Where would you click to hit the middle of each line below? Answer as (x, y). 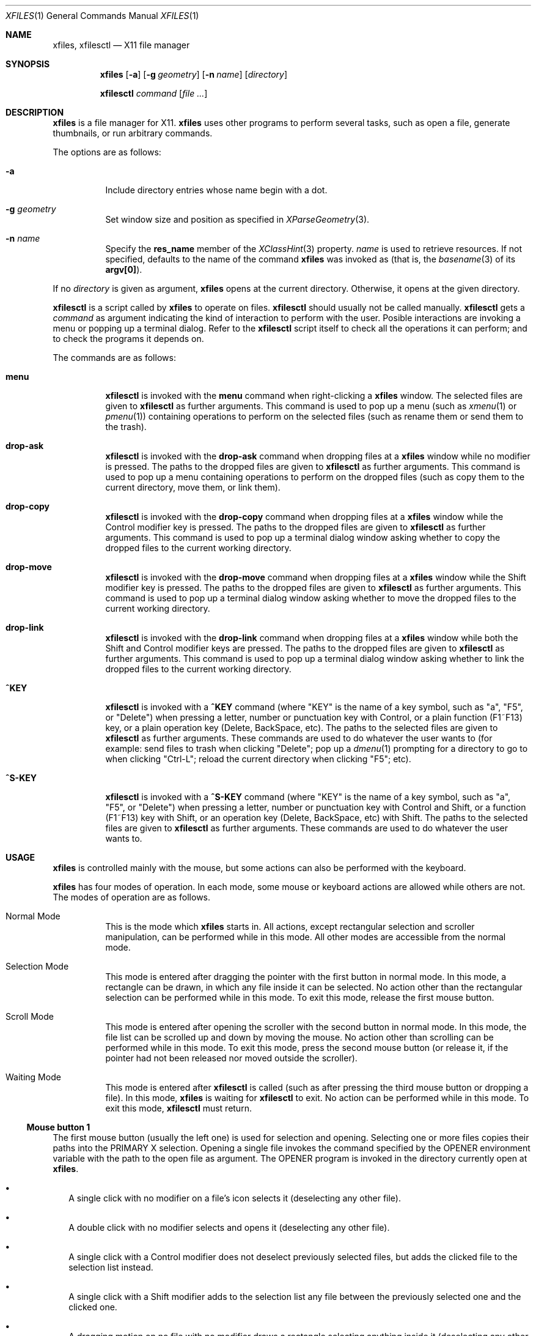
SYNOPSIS (28, 64)
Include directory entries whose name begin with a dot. (216, 190)
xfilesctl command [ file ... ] (154, 93)
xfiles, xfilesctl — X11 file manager (121, 45)
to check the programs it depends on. (128, 339)
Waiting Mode (33, 1077)
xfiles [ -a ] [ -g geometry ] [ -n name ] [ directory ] (194, 74)
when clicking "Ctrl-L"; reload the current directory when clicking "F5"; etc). (258, 759)
